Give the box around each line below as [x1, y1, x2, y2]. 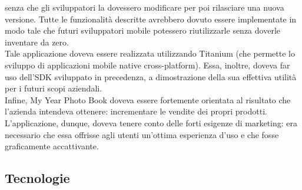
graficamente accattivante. [5, 140, 99, 152]
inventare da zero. [5, 35, 69, 48]
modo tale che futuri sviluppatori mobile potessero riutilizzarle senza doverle [5, 24, 280, 37]
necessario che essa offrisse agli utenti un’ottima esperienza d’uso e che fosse [5, 128, 279, 140]
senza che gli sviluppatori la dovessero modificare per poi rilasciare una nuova [5, 1, 284, 13]
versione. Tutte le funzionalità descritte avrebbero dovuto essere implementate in [5, 12, 297, 25]
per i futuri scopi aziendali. [5, 82, 102, 94]
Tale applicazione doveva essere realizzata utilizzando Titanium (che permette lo [5, 47, 295, 60]
